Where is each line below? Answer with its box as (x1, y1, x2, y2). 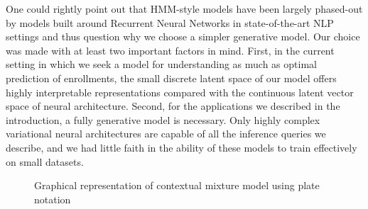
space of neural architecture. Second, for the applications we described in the (6, 98, 340, 113)
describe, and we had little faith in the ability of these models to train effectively (6, 140, 357, 154)
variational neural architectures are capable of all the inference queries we (6, 126, 326, 141)
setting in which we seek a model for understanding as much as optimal (6, 57, 317, 72)
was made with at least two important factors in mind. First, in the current (6, 43, 335, 57)
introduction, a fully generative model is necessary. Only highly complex (6, 112, 320, 127)
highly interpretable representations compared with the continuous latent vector (6, 84, 354, 99)
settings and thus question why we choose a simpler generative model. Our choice (6, 29, 360, 44)
